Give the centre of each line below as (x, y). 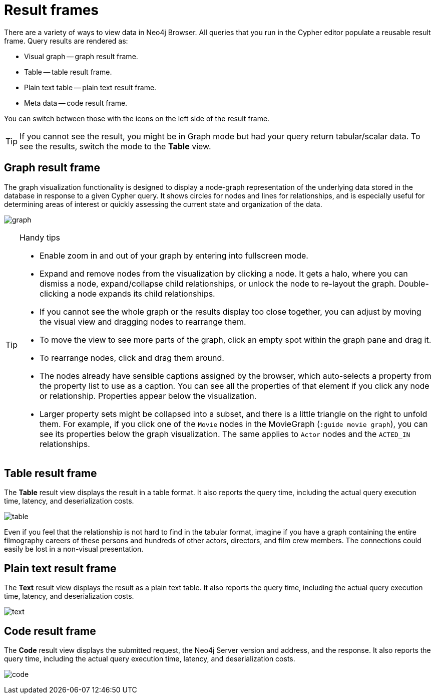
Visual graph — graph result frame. (81, 56)
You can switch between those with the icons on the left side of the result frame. (137, 118)
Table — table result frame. (68, 72)
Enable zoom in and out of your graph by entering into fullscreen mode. (174, 255)
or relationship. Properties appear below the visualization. (148, 396)
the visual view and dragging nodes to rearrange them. (143, 321)
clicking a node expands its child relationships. (127, 293)
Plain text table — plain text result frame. (90, 87)
